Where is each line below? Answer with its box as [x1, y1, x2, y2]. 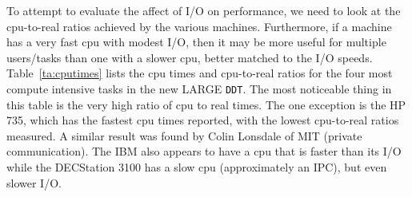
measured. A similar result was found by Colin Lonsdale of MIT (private [6, 127, 362, 144]
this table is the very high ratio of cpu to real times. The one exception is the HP [6, 96, 406, 112]
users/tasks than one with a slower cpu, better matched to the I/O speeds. [6, 49, 373, 65]
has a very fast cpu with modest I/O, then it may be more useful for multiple [6, 33, 386, 50]
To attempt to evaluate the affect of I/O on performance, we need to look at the [6, 2, 401, 18]
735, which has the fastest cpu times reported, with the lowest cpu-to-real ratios [6, 112, 399, 128]
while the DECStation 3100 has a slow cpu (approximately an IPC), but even [6, 159, 387, 175]
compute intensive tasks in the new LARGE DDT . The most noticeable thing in [6, 80, 392, 97]
